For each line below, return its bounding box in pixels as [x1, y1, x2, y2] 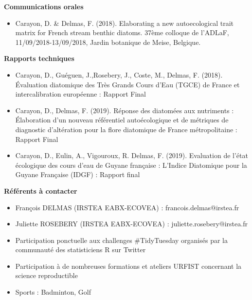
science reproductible [15, 270, 78, 280]
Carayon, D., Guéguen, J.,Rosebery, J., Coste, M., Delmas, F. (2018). [15, 69, 223, 80]
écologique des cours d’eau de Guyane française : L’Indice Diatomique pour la [15, 160, 247, 170]
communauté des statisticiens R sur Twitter [15, 244, 146, 255]
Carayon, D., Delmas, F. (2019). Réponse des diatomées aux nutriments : [15, 105, 234, 115]
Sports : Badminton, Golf [15, 287, 91, 297]
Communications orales [4, 1, 84, 11]
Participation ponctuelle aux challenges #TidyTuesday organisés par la [15, 235, 228, 245]
